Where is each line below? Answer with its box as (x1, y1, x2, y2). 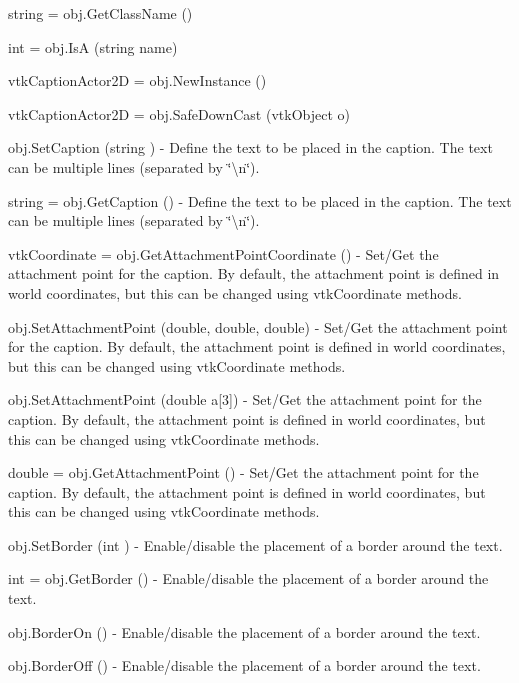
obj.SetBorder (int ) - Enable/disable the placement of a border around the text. (8, 534, 503, 555)
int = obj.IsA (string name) (8, 36, 178, 57)
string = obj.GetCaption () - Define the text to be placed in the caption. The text (8, 190, 512, 211)
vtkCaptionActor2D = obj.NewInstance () (8, 70, 267, 91)
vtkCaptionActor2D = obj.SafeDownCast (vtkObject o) (8, 103, 350, 124)
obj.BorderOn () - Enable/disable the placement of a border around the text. (8, 621, 481, 642)
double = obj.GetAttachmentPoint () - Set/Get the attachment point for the (8, 462, 479, 483)
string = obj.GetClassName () (8, 3, 193, 23)
